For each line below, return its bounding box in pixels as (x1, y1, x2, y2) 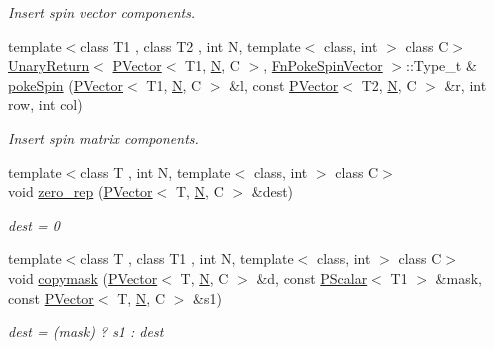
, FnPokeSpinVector (263, 55, 383, 76)
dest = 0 (8, 214, 60, 235)
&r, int (444, 74, 487, 95)
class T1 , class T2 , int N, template (80, 35, 301, 56)
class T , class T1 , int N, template (80, 248, 294, 269)
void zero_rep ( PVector (8, 181, 153, 202)
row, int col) (8, 94, 83, 115)
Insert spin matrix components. (8, 127, 199, 148)
